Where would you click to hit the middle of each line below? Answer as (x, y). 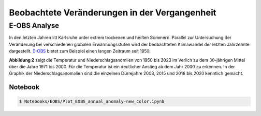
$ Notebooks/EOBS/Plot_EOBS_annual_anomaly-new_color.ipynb (92, 102)
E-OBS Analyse (34, 26)
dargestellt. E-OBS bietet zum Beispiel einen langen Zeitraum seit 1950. (80, 51)
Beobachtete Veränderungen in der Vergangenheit (113, 13)
